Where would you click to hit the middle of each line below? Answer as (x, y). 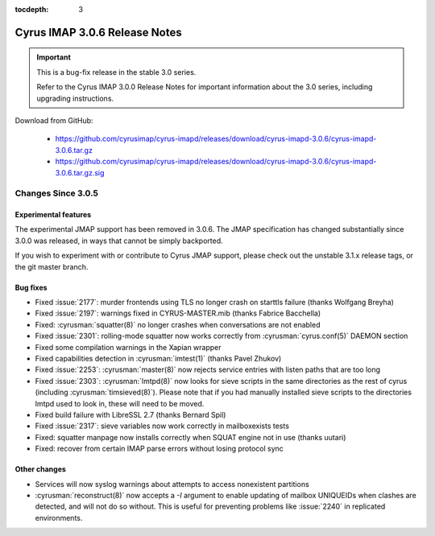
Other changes (40, 469)
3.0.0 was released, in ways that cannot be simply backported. (119, 241)
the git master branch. (52, 266)
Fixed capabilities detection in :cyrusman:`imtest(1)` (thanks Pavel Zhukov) (158, 359)
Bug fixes (31, 287)
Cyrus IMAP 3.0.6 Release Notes (98, 32)
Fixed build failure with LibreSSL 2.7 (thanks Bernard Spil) (130, 414)
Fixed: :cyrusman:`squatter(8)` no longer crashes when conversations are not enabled (178, 324)
